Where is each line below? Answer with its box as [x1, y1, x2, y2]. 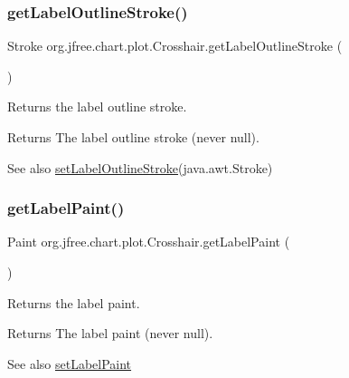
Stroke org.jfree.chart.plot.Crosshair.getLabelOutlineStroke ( [7, 36, 343, 55]
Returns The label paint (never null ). [7, 324, 213, 343]
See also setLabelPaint [7, 354, 132, 373]
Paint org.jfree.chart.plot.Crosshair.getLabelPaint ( [7, 232, 290, 251]
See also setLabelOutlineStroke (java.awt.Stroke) [7, 158, 273, 177]
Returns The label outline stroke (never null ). [7, 128, 259, 146]
